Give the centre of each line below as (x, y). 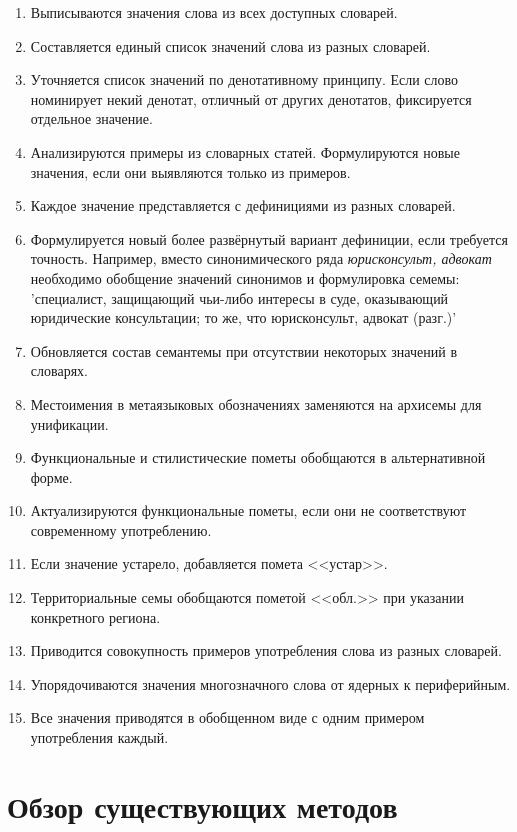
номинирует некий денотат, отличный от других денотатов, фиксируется (251, 98)
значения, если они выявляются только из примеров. (190, 171)
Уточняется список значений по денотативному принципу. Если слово (244, 79)
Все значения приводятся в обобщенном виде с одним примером (227, 717)
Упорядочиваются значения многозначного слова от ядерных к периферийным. (270, 683)
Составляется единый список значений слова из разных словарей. (230, 45)
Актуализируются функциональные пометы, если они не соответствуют (248, 510)
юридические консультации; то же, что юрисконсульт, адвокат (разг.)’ (243, 317)
